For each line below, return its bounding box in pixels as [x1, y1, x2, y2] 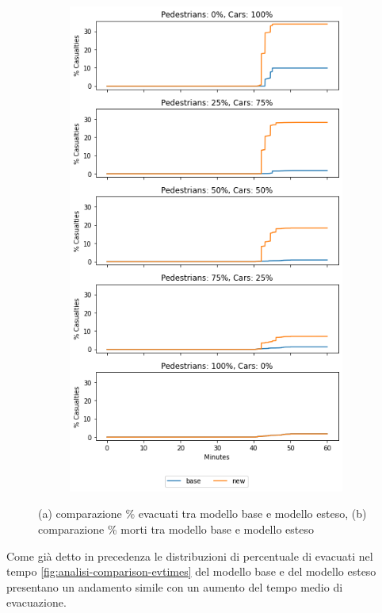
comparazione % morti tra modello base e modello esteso [38, 520, 314, 537]
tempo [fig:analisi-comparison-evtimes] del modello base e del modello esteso [6, 563, 376, 580]
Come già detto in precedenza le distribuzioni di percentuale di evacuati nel [6, 547, 373, 564]
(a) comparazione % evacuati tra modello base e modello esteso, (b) [38, 505, 367, 522]
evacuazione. [6, 594, 67, 611]
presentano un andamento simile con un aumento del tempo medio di [6, 578, 343, 595]
